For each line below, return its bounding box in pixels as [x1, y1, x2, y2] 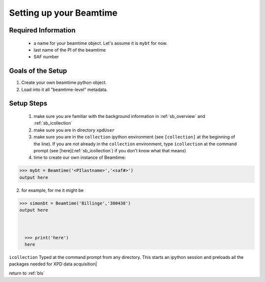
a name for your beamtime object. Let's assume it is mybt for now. [33, 40, 168, 46]
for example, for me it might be [21, 187, 84, 193]
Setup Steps [9, 99, 48, 108]
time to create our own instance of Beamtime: [33, 155, 126, 161]
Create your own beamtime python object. [21, 80, 107, 85]
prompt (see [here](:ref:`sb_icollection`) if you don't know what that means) [33, 148, 186, 153]
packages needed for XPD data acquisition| [9, 261, 97, 267]
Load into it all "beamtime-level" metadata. [21, 86, 108, 92]
